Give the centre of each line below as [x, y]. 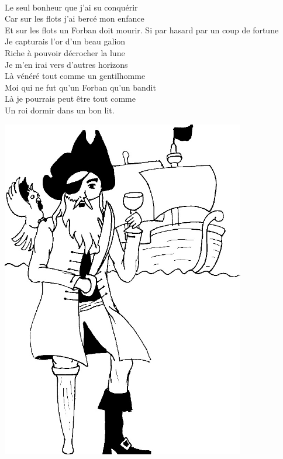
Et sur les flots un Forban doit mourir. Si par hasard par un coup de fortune [142, 30]
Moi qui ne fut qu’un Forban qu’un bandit [80, 87]
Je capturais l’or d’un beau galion [65, 41]
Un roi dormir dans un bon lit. [60, 110]
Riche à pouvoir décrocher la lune [65, 52]
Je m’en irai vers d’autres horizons [66, 64]
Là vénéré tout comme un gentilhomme [75, 76]
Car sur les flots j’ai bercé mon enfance [75, 18]
